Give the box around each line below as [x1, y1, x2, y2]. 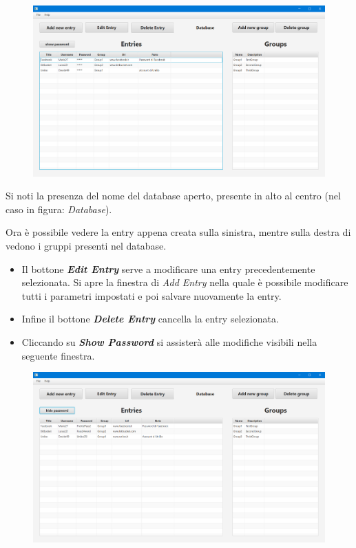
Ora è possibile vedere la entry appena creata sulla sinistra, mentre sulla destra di [6, 225, 351, 239]
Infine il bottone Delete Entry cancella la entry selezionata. [21, 311, 279, 326]
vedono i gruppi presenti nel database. [6, 239, 167, 253]
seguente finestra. [21, 348, 95, 362]
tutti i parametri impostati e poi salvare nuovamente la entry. [21, 288, 282, 303]
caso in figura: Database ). [6, 201, 112, 216]
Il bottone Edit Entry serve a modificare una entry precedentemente [21, 261, 315, 276]
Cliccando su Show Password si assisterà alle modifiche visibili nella [21, 335, 317, 349]
